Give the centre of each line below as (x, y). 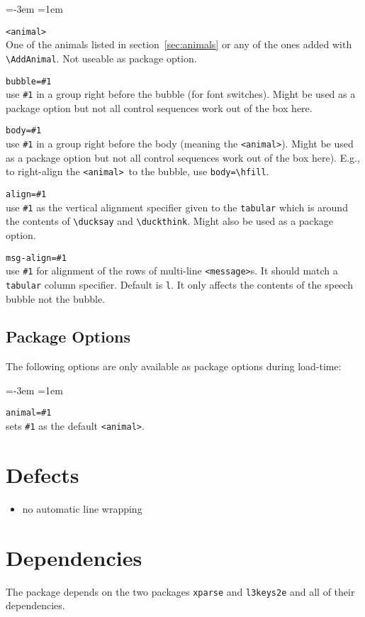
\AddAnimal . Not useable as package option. (101, 58)
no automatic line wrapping (82, 508)
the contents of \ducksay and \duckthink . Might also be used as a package (170, 221)
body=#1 (24, 131)
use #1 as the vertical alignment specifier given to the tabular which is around (177, 207)
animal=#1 (29, 413)
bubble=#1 (29, 81)
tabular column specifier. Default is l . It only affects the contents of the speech (179, 284)
